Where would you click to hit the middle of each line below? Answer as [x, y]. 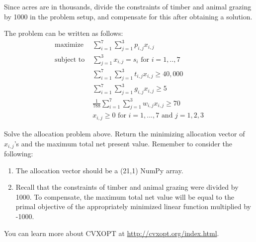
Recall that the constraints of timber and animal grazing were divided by [127, 187]
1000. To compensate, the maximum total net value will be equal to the [125, 196]
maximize [69, 45]
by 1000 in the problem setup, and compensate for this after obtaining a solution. [128, 16]
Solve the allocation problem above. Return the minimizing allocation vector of [125, 133]
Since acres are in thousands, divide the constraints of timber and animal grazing [128, 6]
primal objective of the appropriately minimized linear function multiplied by [133, 206]
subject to [70, 60]
